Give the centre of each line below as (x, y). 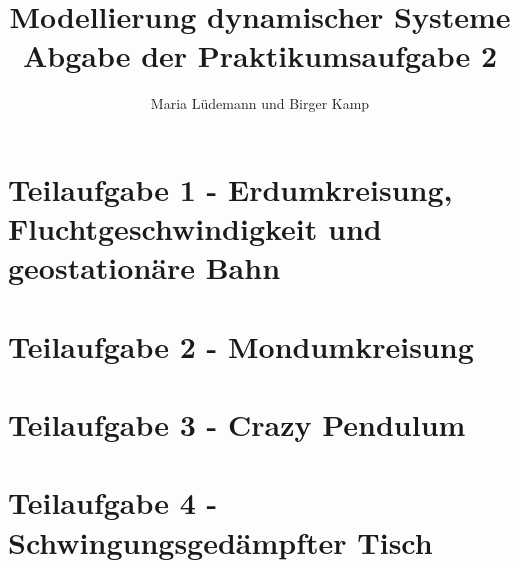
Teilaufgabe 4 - (113, 502)
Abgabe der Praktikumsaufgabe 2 (260, 55)
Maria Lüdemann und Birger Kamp (260, 103)
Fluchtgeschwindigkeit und (195, 228)
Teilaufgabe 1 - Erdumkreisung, (230, 188)
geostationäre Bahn (144, 267)
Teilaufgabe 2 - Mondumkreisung (241, 345)
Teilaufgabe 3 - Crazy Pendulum (237, 424)
